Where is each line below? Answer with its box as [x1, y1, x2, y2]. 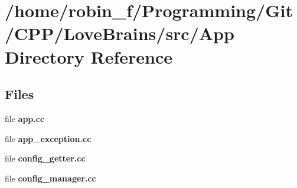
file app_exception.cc [5, 132, 92, 144]
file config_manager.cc [5, 171, 96, 184]
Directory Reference [5, 44, 173, 68]
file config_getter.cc [5, 152, 86, 164]
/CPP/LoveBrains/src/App [5, 21, 234, 45]
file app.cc [5, 112, 45, 124]
